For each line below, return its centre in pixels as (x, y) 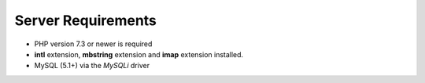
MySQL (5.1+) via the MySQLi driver (92, 66)
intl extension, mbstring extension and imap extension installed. (139, 54)
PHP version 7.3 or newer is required (93, 44)
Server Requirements (86, 20)
